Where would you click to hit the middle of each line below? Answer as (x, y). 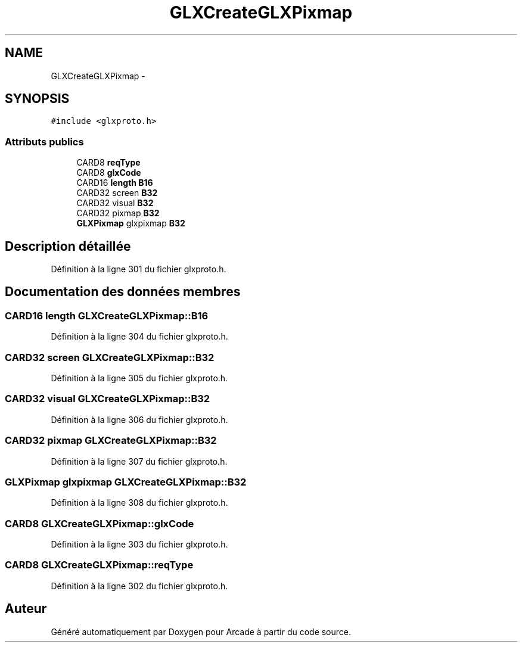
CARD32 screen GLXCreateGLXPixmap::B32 (110, 357)
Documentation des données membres (123, 292)
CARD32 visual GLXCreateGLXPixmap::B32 (108, 399)
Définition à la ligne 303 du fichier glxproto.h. (139, 544)
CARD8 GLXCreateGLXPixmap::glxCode (100, 523)
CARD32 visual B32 (115, 203)
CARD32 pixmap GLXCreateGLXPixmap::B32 (111, 441)
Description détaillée (68, 246)
